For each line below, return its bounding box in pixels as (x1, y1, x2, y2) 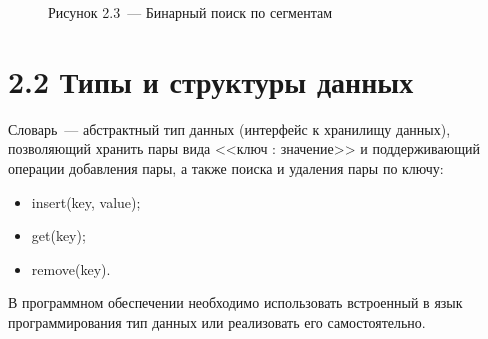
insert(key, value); (31, 191, 141, 212)
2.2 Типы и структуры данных (8, 60, 414, 101)
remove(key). (31, 258, 111, 279)
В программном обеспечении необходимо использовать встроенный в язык (8, 292, 463, 313)
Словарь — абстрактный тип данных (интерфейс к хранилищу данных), (8, 118, 451, 139)
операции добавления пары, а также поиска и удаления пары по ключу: (8, 157, 444, 178)
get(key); (31, 225, 86, 246)
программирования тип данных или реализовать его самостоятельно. (8, 311, 426, 332)
